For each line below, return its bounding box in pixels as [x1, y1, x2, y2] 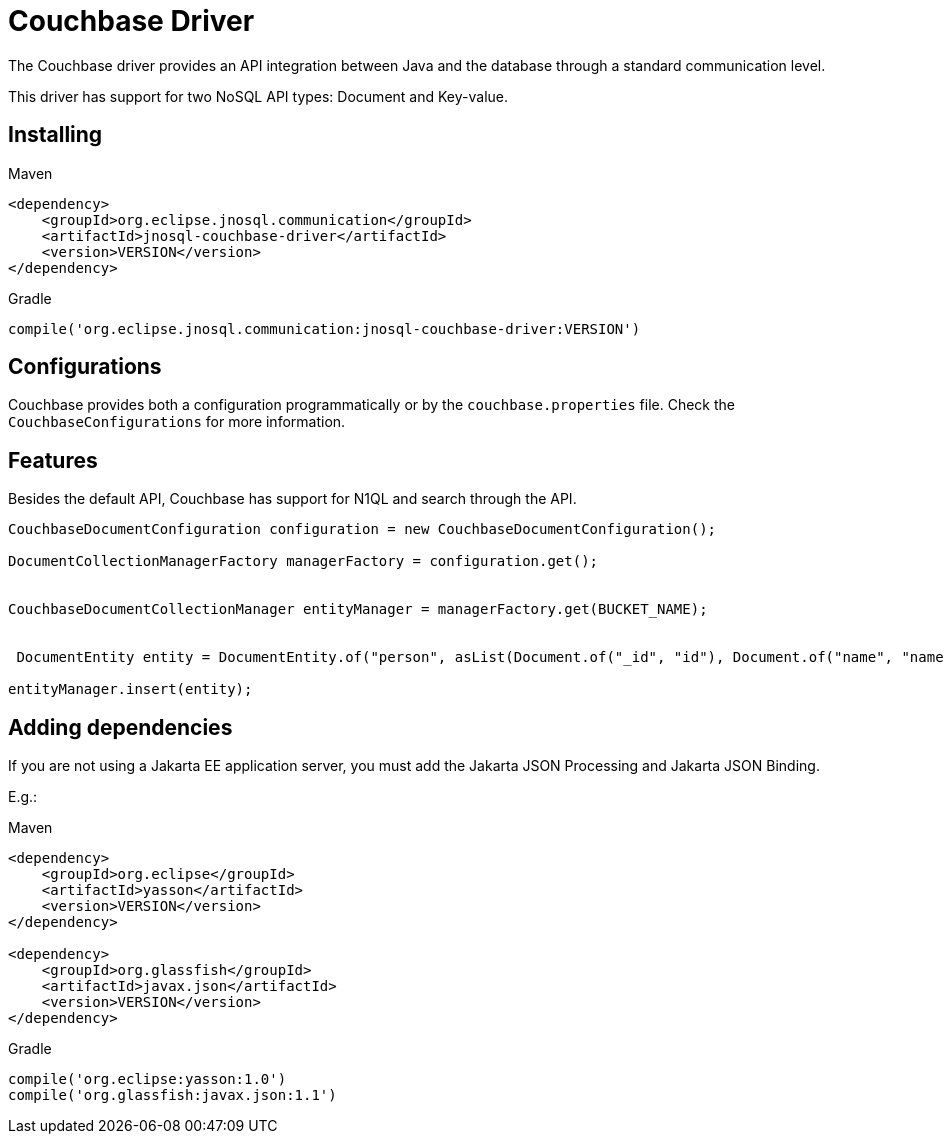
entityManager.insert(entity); [8, 681, 253, 698]
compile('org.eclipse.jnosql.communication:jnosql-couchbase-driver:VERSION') [8, 320, 641, 337]
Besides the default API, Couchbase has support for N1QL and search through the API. [8, 490, 577, 508]
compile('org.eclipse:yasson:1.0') [8, 1071, 287, 1088]
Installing [8, 122, 103, 148]
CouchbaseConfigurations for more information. [8, 413, 346, 431]
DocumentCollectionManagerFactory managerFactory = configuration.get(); [8, 553, 599, 570]
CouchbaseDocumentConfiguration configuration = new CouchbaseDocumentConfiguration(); [8, 521, 717, 538]
